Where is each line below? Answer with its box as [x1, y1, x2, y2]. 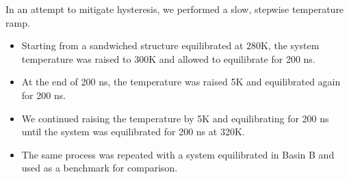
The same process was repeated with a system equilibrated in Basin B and [21, 147, 335, 161]
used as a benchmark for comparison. [21, 161, 178, 175]
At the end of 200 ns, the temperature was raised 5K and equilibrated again [21, 74, 341, 89]
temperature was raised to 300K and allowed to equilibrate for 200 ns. [21, 51, 315, 66]
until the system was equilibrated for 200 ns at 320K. [21, 124, 245, 139]
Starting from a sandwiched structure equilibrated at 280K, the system [21, 38, 320, 53]
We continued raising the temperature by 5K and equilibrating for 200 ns [21, 111, 329, 125]
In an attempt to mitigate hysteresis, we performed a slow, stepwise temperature [5, 2, 344, 16]
